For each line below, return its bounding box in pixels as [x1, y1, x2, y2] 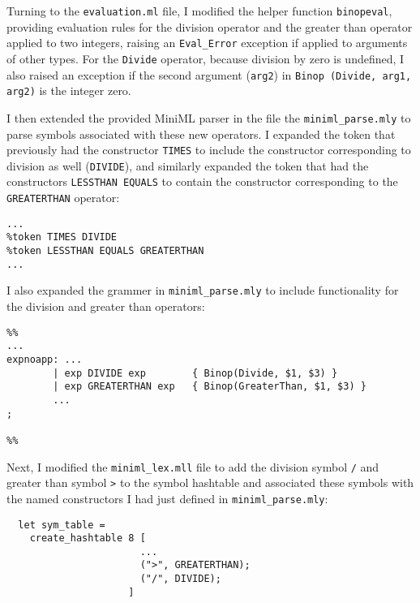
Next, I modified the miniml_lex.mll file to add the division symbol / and [6, 458, 379, 475]
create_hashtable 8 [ [29, 532, 146, 545]
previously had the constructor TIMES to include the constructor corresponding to [6, 141, 411, 158]
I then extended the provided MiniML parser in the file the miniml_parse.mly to [6, 109, 411, 126]
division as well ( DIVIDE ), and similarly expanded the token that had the [6, 157, 369, 174]
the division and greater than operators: [6, 298, 205, 315]
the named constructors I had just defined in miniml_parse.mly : [6, 489, 328, 506]
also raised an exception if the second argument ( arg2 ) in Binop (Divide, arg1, [6, 66, 412, 83]
